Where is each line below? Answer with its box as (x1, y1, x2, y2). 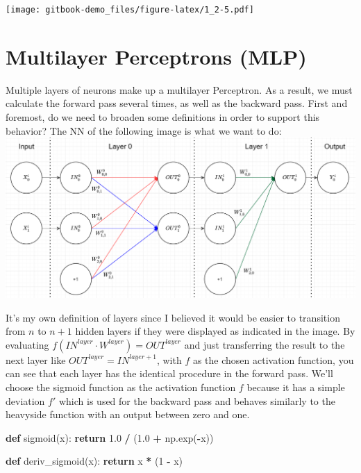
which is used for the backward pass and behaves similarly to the (58, 393, 335, 408)
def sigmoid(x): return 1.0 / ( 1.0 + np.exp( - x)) (6, 430, 214, 445)
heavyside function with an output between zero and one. (6, 407, 250, 422)
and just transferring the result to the (184, 337, 345, 351)
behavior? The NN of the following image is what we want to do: (6, 123, 282, 138)
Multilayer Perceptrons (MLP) (6, 42, 307, 70)
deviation (6, 393, 45, 408)
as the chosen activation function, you (192, 352, 354, 367)
